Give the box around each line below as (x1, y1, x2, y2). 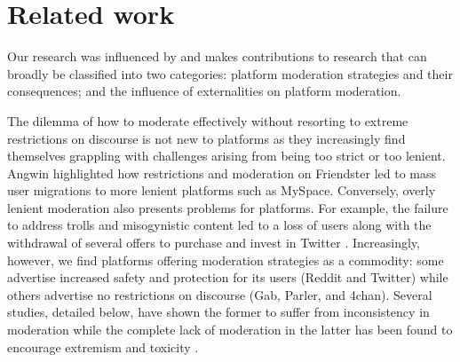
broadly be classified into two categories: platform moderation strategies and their (7, 64, 453, 83)
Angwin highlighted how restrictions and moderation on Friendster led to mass (7, 163, 437, 182)
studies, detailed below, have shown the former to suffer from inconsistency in (7, 303, 430, 321)
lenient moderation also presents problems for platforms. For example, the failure (7, 198, 448, 216)
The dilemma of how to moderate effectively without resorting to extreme (7, 111, 408, 130)
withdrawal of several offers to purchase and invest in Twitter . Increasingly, (7, 233, 420, 252)
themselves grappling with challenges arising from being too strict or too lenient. (7, 146, 446, 165)
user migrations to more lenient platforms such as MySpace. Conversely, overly (7, 181, 436, 200)
